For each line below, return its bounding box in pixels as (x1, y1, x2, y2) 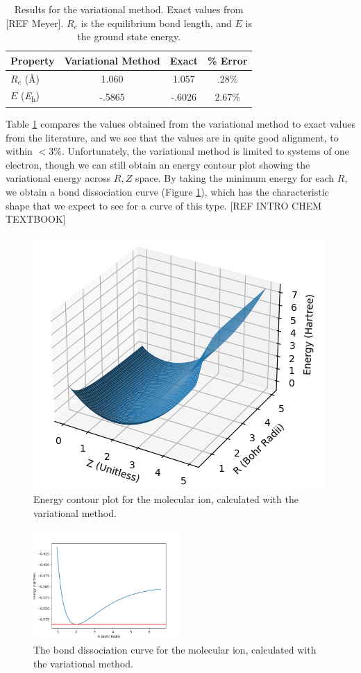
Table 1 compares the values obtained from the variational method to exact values (6, 117, 355, 131)
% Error (208, 53, 248, 67)
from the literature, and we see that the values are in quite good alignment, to (6, 130, 339, 144)
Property (10, 53, 55, 67)
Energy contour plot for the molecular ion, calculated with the (33, 492, 299, 506)
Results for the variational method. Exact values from (14, 2, 244, 16)
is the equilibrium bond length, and (81, 15, 232, 30)
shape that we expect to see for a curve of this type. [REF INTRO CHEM (6, 198, 322, 212)
